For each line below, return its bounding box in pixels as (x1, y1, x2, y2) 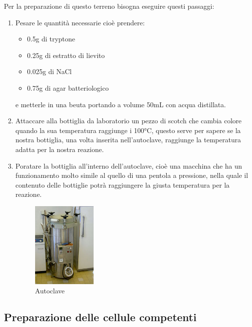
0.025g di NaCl (27, 66, 72, 77)
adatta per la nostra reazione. (15, 144, 104, 154)
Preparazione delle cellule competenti (4, 309, 197, 325)
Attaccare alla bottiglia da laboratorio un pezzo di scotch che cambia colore (15, 115, 242, 126)
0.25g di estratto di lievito (27, 50, 105, 60)
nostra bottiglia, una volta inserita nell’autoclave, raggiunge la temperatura (15, 135, 241, 145)
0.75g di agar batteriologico (27, 82, 109, 93)
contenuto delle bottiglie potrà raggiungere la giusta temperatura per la (15, 179, 230, 190)
